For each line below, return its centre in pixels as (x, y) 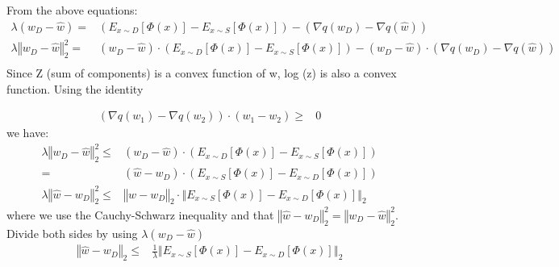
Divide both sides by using (72, 233)
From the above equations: (72, 10)
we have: (28, 133)
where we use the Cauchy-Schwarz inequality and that (140, 214)
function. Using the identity (75, 88)
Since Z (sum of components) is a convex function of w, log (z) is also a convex (202, 72)
